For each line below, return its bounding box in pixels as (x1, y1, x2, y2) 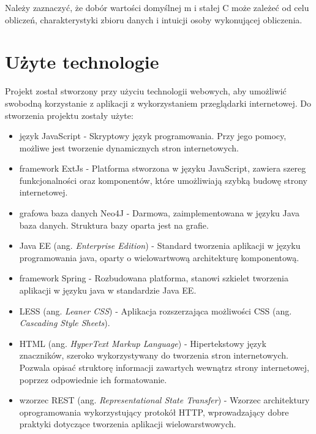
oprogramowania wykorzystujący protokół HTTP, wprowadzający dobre (19, 405, 289, 418)
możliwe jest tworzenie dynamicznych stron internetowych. (19, 141, 239, 154)
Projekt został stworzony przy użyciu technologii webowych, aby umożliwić (5, 85, 287, 97)
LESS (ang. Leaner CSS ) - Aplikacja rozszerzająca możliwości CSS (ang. (19, 304, 292, 317)
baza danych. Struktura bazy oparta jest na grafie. (19, 218, 209, 231)
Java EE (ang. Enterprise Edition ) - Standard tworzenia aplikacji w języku (19, 239, 301, 252)
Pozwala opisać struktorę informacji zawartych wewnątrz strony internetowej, (19, 361, 309, 373)
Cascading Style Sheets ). (19, 316, 110, 329)
